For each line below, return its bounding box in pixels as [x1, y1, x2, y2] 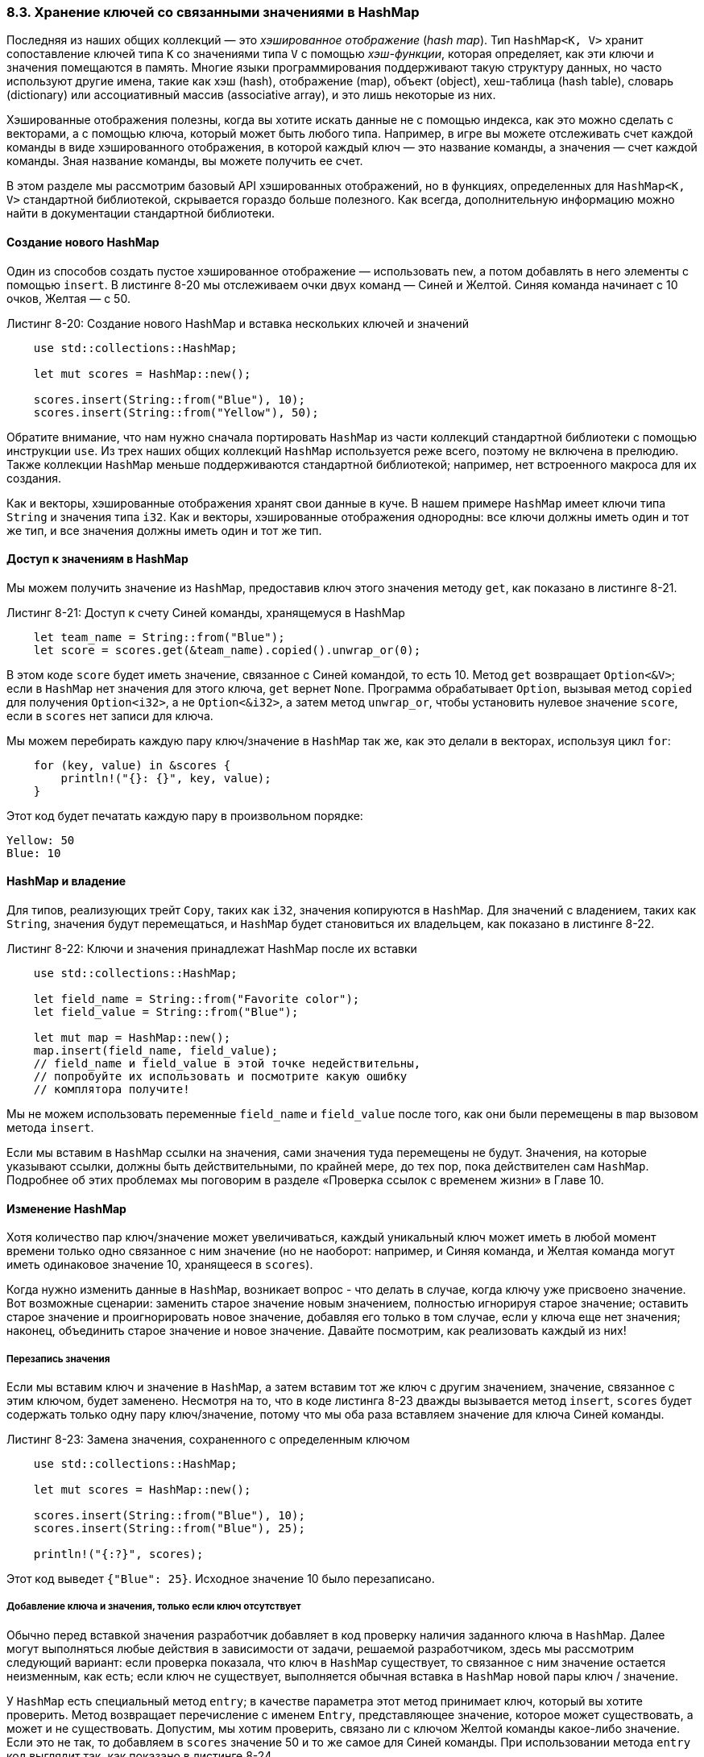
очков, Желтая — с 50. [6, 291, 130, 305]
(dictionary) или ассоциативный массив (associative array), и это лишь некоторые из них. [6, 88, 496, 102]
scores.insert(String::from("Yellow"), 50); [33, 405, 319, 419]
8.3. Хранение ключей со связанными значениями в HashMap [6, 4, 420, 20]
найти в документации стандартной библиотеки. [6, 206, 275, 221]
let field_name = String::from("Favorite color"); [33, 992, 360, 1006]
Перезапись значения [6, 1353, 110, 1365]
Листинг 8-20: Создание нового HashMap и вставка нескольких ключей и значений [6, 316, 469, 330]
